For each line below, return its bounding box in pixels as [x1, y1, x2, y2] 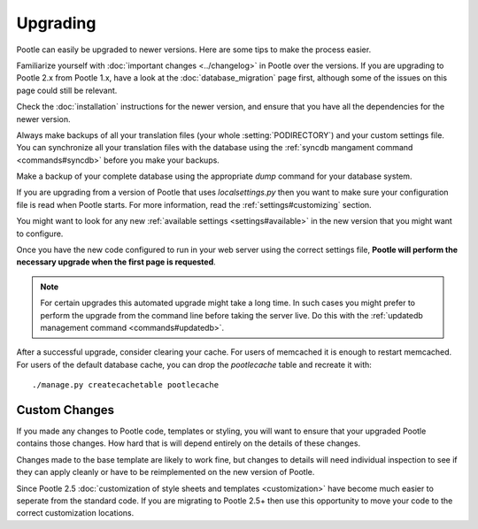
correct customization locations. [16, 508, 135, 518]
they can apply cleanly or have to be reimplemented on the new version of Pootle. [16, 467, 315, 478]
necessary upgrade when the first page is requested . [16, 257, 216, 267]
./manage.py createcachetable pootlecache [32, 380, 220, 390]
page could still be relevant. [16, 85, 118, 96]
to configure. [16, 228, 64, 239]
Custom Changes [16, 402, 115, 418]
